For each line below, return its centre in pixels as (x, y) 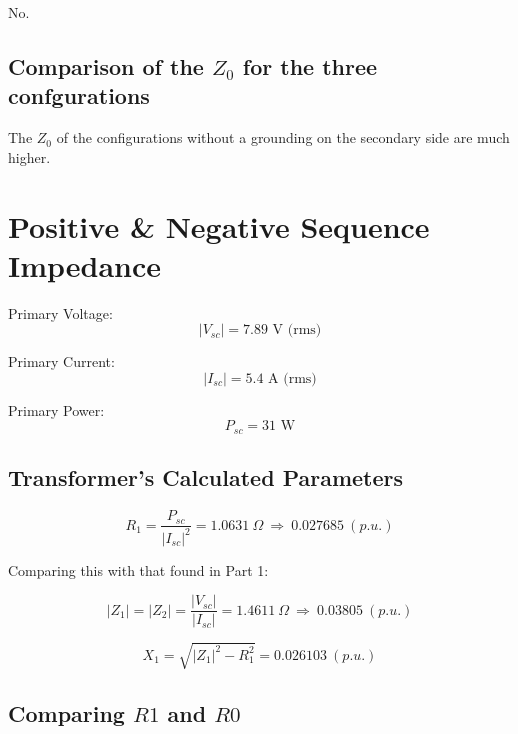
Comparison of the (106, 65)
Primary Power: (56, 409)
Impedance (85, 264)
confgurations (79, 95)
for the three (310, 65)
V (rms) (297, 330)
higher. (29, 156)
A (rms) (292, 378)
